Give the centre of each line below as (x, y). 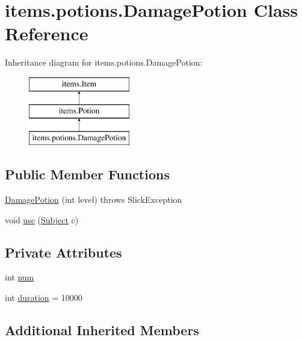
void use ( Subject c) (42, 219)
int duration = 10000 (44, 298)
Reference (47, 33)
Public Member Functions (87, 174)
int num (20, 277)
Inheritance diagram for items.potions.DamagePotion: (104, 62)
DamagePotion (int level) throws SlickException (94, 199)
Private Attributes (63, 252)
